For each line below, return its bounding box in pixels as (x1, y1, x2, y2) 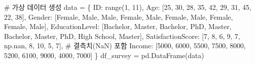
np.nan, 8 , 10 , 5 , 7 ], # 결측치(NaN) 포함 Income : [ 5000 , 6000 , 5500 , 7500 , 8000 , (4, 40, 246, 51)
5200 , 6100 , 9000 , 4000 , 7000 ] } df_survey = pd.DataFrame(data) (4, 50, 204, 60)
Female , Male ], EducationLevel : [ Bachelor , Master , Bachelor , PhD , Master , (4, 21, 232, 32)
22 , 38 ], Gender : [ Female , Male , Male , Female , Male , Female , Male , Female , (4, 11, 233, 22)
